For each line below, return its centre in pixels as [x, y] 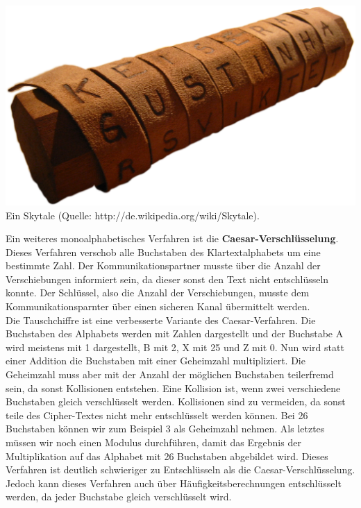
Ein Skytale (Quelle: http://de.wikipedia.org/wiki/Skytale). [133, 215]
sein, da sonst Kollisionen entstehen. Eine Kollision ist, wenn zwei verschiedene [173, 388]
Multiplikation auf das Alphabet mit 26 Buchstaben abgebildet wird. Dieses [167, 456]
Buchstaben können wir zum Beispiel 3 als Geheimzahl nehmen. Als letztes [165, 429]
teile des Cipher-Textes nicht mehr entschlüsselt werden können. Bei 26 [157, 415]
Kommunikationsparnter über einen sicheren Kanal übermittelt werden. [158, 306]
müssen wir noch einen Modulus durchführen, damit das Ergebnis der [153, 442]
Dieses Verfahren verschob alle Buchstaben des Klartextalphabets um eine [163, 252]
